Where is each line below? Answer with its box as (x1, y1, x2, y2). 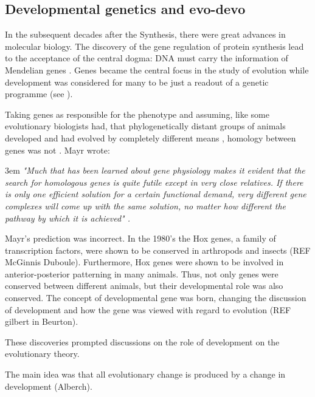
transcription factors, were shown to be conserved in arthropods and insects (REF (5, 243, 311, 256)
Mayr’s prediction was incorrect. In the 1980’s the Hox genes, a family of (5, 232, 276, 245)
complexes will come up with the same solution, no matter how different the (5, 199, 286, 212)
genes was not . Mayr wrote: (5, 143, 110, 156)
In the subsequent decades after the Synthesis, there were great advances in (5, 28, 286, 41)
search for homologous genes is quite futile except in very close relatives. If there (5, 175, 303, 188)
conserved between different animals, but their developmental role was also (5, 279, 283, 292)
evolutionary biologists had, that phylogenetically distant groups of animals (5, 120, 286, 132)
